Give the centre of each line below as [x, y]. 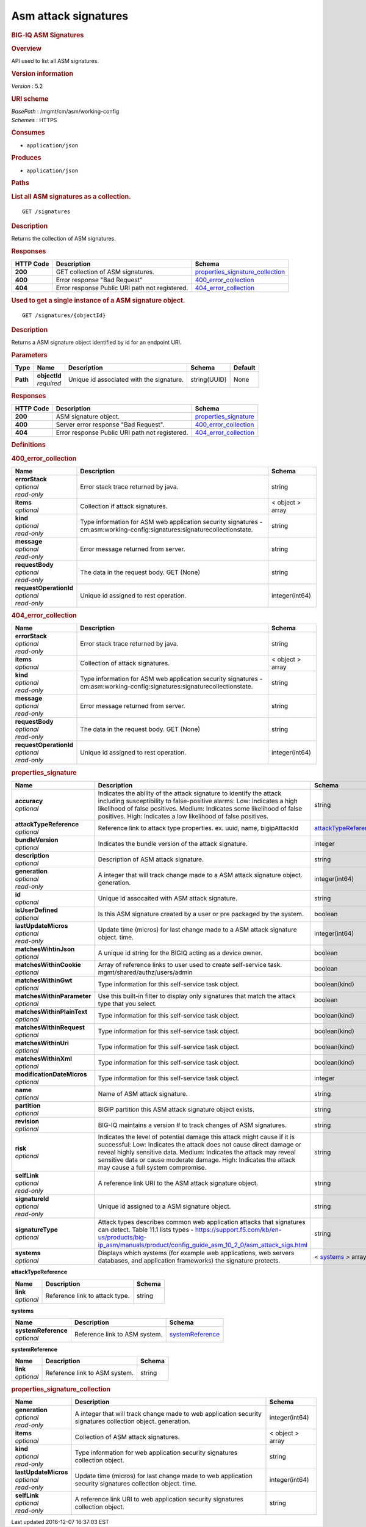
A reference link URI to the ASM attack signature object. [178, 1183]
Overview [27, 48]
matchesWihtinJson [45, 949]
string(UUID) [209, 380]
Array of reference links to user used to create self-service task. [190, 965]
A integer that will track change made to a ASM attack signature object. [200, 875]
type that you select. [127, 1004]
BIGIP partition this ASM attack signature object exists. [176, 1110]
